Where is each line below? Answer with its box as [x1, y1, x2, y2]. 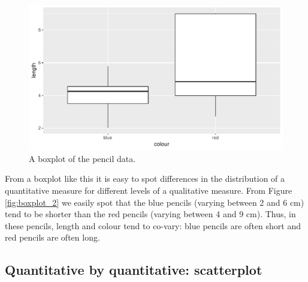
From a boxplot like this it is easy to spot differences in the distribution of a [5, 172, 285, 185]
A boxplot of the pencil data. [29, 152, 136, 164]
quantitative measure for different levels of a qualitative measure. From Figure [5, 184, 292, 196]
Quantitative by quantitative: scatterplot [5, 260, 262, 279]
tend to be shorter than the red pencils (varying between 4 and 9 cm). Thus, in [5, 208, 296, 220]
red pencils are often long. [5, 231, 100, 244]
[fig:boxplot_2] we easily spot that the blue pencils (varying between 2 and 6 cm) [5, 196, 304, 208]
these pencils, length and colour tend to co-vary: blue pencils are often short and [5, 219, 301, 232]
